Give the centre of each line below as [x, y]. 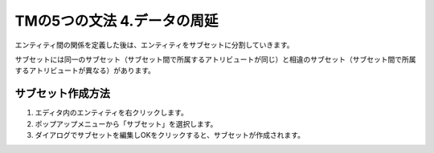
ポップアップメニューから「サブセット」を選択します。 [126, 123]
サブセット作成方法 [62, 93]
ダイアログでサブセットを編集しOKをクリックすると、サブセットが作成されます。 [170, 135]
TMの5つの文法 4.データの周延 [117, 21]
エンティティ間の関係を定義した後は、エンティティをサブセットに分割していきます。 [154, 45]
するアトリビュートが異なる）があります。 [85, 70]
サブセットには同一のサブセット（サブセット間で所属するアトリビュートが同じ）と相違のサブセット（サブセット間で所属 [215, 59]
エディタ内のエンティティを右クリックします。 [111, 113]
